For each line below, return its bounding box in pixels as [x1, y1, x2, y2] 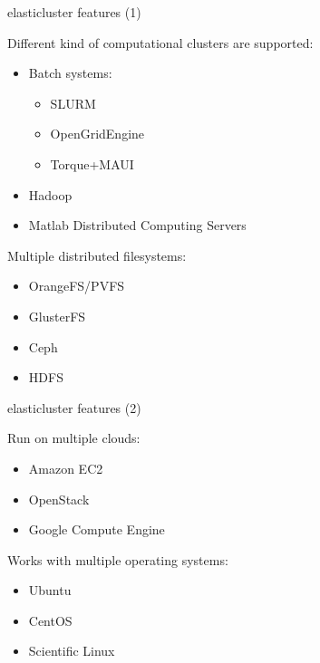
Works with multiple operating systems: [7, 550, 228, 569]
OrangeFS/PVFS [28, 276, 125, 295]
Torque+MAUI [50, 154, 134, 173]
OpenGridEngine [50, 124, 145, 143]
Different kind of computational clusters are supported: [7, 33, 314, 52]
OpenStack [28, 489, 90, 508]
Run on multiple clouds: [7, 428, 141, 447]
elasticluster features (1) [7, 3, 141, 21]
